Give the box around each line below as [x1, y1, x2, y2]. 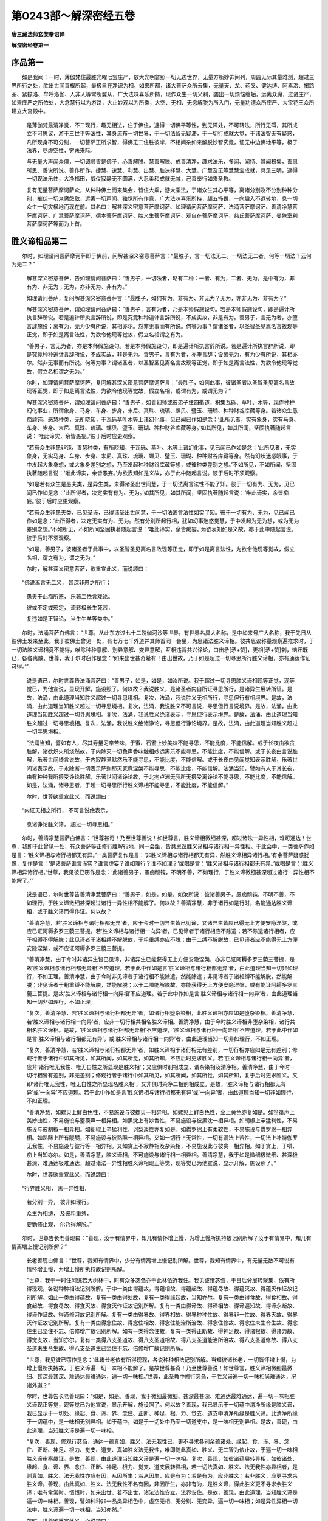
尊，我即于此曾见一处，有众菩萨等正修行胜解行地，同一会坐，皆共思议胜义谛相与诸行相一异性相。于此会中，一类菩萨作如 [11, 843, 315, 850]
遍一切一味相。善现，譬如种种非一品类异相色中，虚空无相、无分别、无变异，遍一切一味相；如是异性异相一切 [26, 1497, 298, 1505]
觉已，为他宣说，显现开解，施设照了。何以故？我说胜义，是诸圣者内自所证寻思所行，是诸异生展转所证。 [26, 685, 287, 693]
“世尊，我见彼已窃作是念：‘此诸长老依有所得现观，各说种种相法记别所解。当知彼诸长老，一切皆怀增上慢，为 [26, 1356, 296, 1363]
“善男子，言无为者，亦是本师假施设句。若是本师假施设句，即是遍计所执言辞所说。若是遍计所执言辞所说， [26, 342, 290, 349]
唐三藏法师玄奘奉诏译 [11, 30, 65, 38]
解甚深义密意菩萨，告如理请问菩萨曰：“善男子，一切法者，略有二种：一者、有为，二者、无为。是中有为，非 [26, 274, 295, 282]
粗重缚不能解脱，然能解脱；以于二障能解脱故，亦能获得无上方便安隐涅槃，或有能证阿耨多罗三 [63, 981, 298, 989]
